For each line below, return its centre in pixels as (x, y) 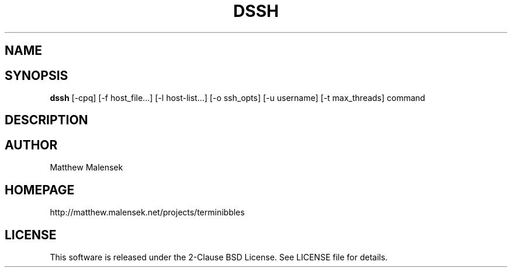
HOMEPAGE (40, 190)
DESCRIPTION (46, 120)
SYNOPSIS (37, 75)
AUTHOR (31, 145)
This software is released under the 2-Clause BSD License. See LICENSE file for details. (219, 257)
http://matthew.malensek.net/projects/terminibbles (147, 212)
